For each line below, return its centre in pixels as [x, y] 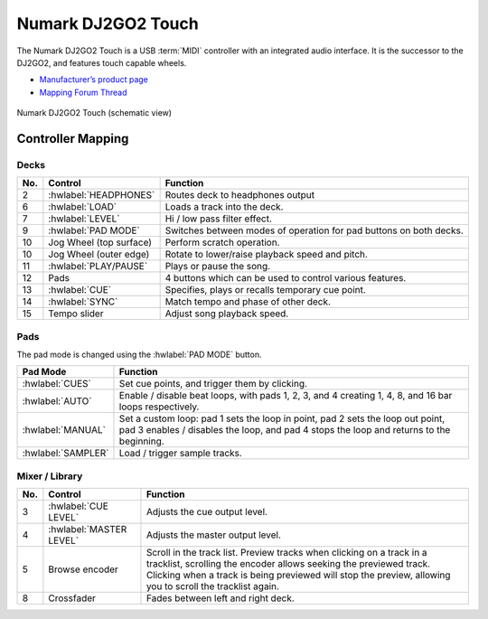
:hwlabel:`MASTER [88, 530]
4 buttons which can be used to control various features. [286, 278]
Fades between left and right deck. [221, 598]
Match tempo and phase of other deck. [248, 302]
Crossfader [72, 598]
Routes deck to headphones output [240, 195]
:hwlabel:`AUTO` [57, 401]
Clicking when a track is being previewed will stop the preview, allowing [298, 576]
